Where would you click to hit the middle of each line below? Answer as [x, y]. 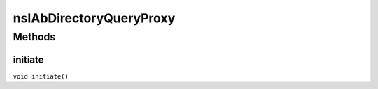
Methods [34, 37]
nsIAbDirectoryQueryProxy [94, 18]
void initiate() [41, 76]
